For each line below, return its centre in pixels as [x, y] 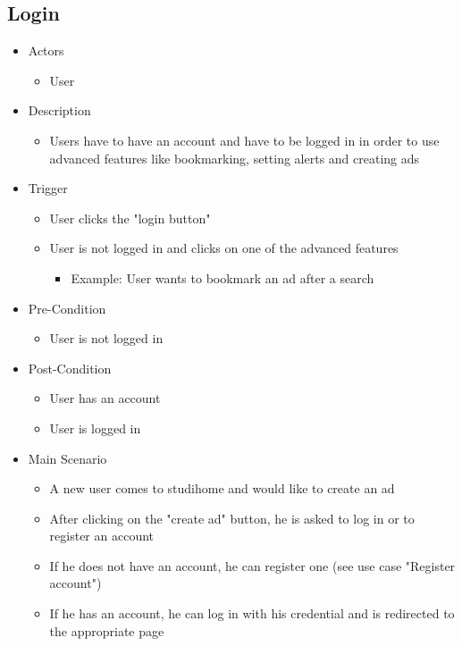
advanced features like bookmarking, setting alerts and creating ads [235, 158]
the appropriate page [107, 630]
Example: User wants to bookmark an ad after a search [223, 277]
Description [59, 110]
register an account [102, 536]
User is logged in [95, 428]
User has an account [105, 398]
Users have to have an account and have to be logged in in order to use [244, 140]
